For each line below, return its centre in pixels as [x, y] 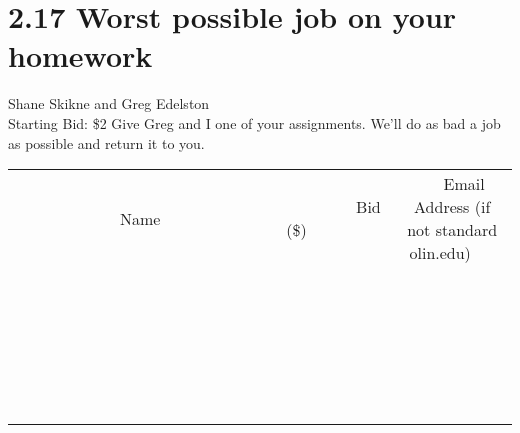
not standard [452, 230]
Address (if [452, 207]
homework [80, 55]
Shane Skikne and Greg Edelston [109, 103]
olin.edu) [440, 253]
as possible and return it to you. [106, 142]
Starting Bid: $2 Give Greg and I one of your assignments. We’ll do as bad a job [254, 122]
